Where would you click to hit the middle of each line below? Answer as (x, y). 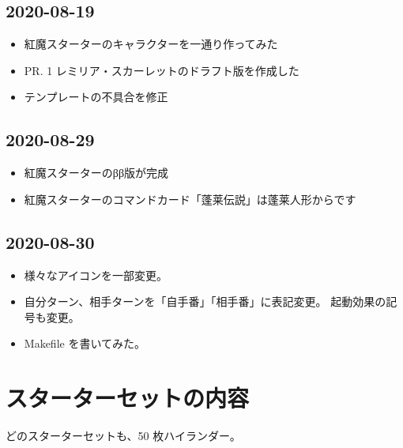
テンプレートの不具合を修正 (96, 97)
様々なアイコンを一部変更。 (96, 275)
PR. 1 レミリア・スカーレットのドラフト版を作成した (162, 70)
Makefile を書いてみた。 (85, 343)
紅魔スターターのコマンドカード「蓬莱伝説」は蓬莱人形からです (190, 199)
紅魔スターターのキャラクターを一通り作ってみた (151, 44)
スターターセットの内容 (128, 398)
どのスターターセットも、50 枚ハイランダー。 (123, 436)
